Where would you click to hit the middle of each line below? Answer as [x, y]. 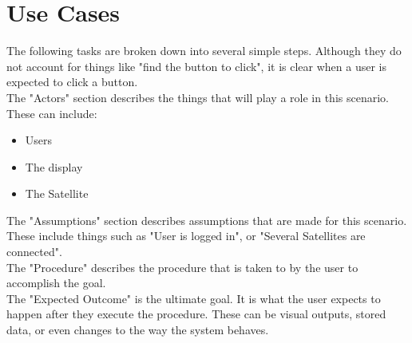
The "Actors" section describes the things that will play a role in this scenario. [198, 97]
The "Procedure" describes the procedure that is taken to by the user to [182, 267]
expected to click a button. [72, 82]
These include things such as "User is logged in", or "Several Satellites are [186, 236]
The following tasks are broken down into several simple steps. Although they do [204, 51]
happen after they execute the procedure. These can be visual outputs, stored [196, 314]
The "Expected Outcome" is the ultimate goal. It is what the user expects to [194, 298]
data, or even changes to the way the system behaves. [138, 330]
